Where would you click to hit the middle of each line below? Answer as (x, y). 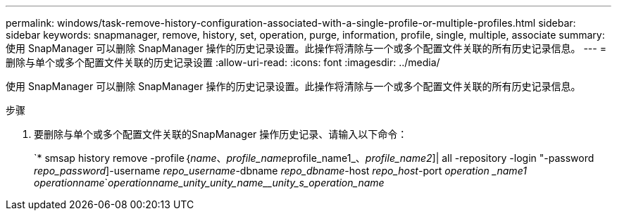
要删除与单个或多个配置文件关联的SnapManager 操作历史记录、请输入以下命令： (221, 134)
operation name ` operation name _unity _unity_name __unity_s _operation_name (209, 183)
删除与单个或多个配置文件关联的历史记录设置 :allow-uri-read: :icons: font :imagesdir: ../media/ (223, 62)
